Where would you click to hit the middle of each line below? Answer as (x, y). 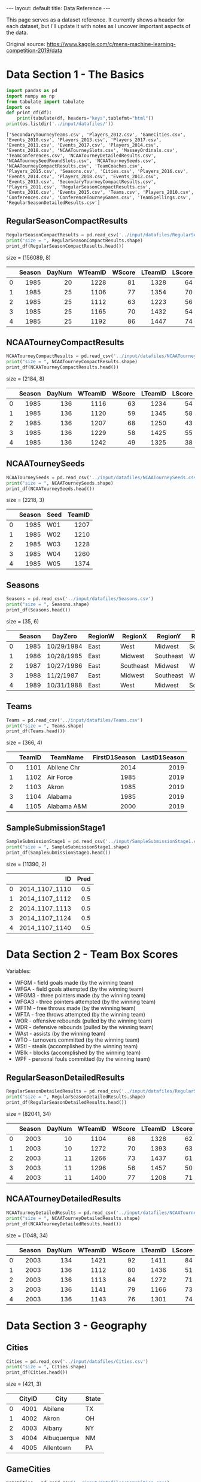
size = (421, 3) (24, 1384)
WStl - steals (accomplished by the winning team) (76, 1046)
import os (19, 107)
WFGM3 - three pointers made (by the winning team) (80, 995)
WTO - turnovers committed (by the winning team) (77, 1040)
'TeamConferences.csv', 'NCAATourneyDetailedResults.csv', (81, 156)
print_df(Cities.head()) (37, 1373)
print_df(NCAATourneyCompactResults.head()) (63, 367)
